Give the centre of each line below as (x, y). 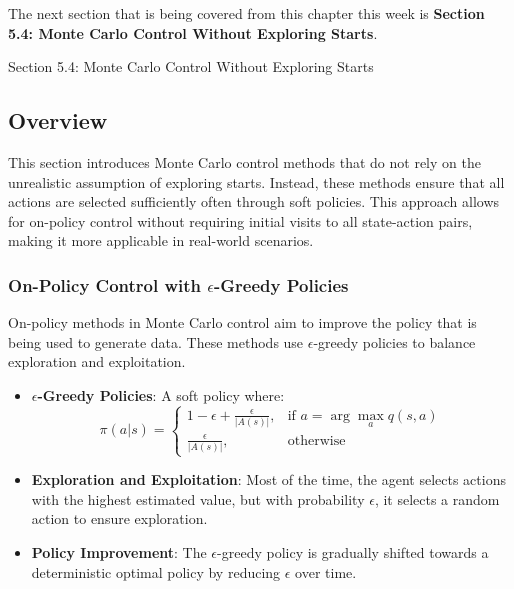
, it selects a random (437, 498)
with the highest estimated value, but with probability (198, 498)
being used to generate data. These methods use (156, 341)
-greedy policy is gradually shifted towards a (353, 552)
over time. (326, 571)
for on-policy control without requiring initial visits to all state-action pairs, (240, 220)
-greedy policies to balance (394, 341)
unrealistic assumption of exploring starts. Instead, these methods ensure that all (256, 181)
